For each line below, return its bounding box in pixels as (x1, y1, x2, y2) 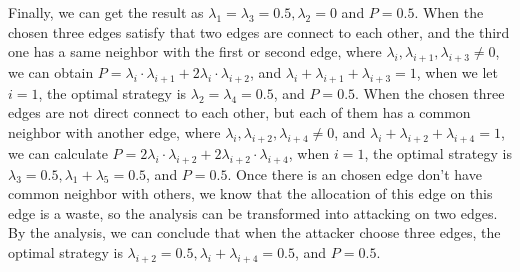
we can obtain (8, 61, 94, 82)
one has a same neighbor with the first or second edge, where (8, 41, 382, 62)
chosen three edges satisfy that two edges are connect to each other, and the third (8, 21, 510, 42)
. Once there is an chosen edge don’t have (227, 163, 482, 184)
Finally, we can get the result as (8, 2, 204, 22)
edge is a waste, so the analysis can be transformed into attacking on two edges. (8, 202, 498, 223)
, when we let (416, 61, 498, 82)
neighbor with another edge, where (8, 121, 221, 142)
